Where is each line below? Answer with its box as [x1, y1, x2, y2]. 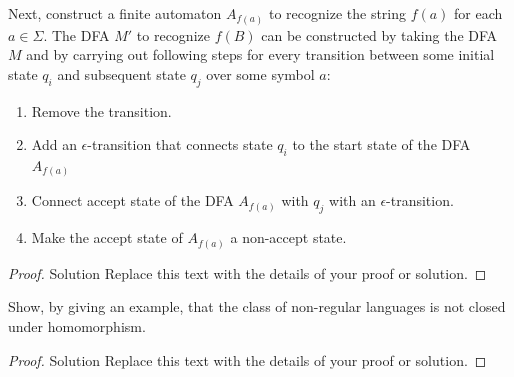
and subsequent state [57, 63, 186, 84]
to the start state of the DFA [292, 134, 471, 155]
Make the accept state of [31, 227, 183, 248]
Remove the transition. [31, 100, 172, 121]
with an [329, 190, 376, 211]
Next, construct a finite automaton [8, 3, 222, 23]
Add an [31, 134, 77, 155]
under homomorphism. [8, 315, 146, 336]
